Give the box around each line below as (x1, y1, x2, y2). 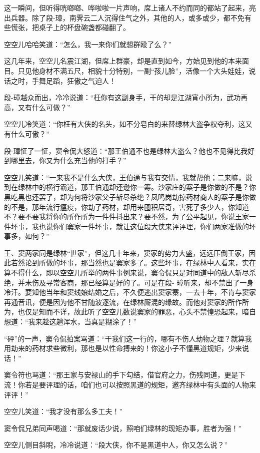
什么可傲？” (10, 128, 49, 139)
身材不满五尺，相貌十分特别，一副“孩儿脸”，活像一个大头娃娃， (38, 65, 249, 76)
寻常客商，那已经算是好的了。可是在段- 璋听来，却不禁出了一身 (45, 277, 254, 287)
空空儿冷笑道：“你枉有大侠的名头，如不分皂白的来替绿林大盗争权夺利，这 (4, 119, 245, 129)
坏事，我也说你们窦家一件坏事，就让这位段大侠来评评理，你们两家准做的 (10, 221, 249, 231)
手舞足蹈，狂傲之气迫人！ (31, 75, 116, 86)
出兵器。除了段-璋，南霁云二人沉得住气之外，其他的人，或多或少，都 (4, 12, 230, 23)
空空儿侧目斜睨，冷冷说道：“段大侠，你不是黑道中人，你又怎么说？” (4, 439, 228, 450)
